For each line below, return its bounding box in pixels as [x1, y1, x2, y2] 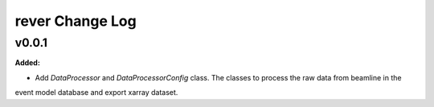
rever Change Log [14, 12, 137, 30]
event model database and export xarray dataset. [14, 88, 178, 97]
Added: [14, 58, 40, 68]
